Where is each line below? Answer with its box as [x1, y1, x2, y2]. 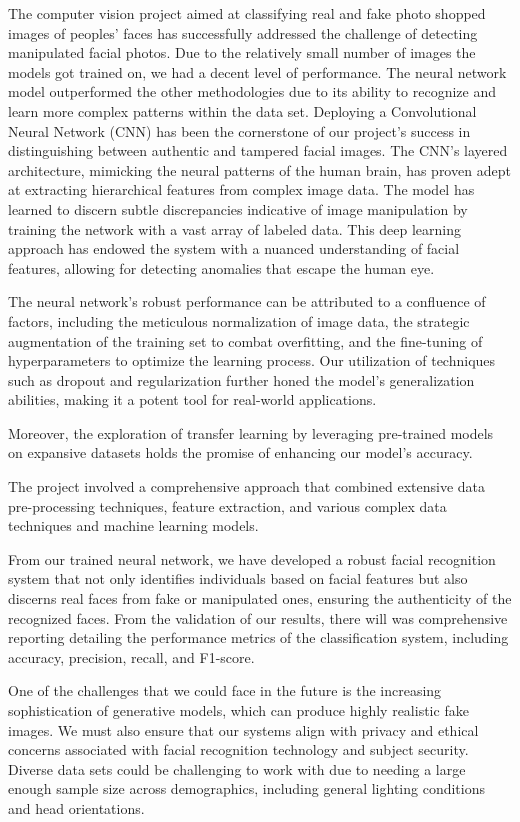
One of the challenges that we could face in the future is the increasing [8, 680, 442, 701]
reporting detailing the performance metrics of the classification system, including [8, 627, 509, 648]
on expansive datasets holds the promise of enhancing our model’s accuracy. [8, 442, 473, 463]
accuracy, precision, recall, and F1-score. [8, 646, 255, 667]
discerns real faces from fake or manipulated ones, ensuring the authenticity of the [8, 588, 512, 609]
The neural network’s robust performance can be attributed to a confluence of [8, 291, 486, 312]
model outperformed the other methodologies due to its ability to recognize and [8, 81, 496, 102]
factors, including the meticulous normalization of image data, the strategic [8, 310, 470, 331]
